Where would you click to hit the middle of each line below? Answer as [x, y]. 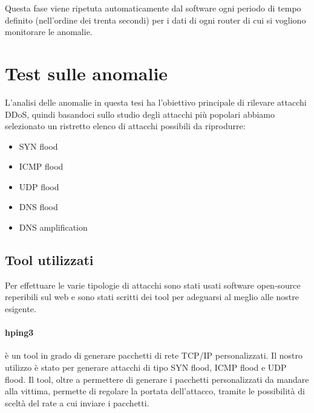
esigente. [21, 309]
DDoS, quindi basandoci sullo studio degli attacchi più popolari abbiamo [140, 114]
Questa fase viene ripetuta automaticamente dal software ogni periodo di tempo [153, 8]
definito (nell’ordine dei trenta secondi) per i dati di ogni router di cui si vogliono [155, 20]
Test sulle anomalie [87, 73]
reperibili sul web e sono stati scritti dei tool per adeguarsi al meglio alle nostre [152, 297]
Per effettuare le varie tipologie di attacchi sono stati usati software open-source [153, 285]
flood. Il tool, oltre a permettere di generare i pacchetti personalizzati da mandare [157, 379]
